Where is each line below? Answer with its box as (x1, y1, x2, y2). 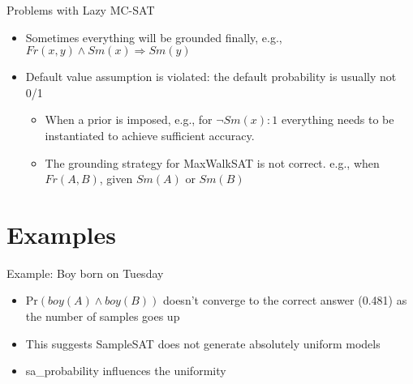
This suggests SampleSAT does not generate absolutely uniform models (25, 335, 381, 352)
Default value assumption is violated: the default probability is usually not (25, 68, 397, 85)
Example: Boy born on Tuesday (6, 264, 164, 281)
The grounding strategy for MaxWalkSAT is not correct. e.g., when (45, 154, 380, 171)
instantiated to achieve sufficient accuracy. (45, 126, 255, 143)
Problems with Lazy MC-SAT (6, 2, 155, 18)
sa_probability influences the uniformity (25, 362, 226, 379)
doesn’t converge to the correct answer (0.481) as (162, 292, 407, 309)
